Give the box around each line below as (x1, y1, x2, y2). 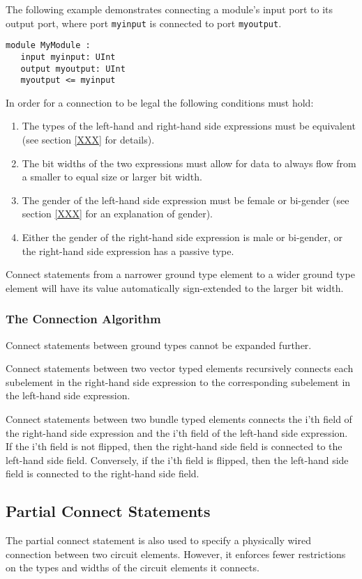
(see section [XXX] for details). (22, 132, 155, 147)
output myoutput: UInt (20, 63, 126, 74)
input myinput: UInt (20, 52, 116, 62)
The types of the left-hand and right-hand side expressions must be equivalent (22, 118, 356, 133)
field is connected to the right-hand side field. (6, 466, 199, 481)
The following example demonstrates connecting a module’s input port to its (6, 2, 333, 16)
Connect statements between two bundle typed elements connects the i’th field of (6, 412, 352, 426)
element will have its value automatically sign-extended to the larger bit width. (6, 280, 344, 295)
